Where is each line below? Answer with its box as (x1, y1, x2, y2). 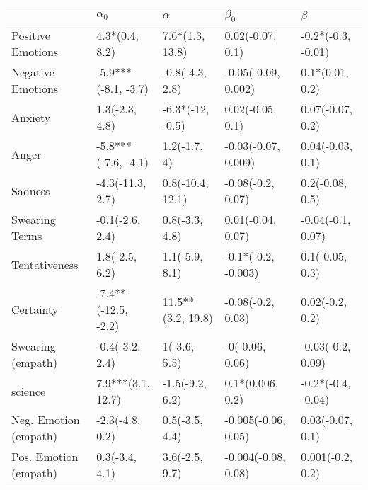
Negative (11, 64, 54, 81)
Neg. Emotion (11, 411, 80, 428)
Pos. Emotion (11, 448, 79, 465)
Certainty (11, 301, 59, 318)
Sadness (11, 182, 50, 199)
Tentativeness (11, 256, 79, 273)
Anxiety (11, 108, 51, 125)
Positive (11, 27, 50, 44)
